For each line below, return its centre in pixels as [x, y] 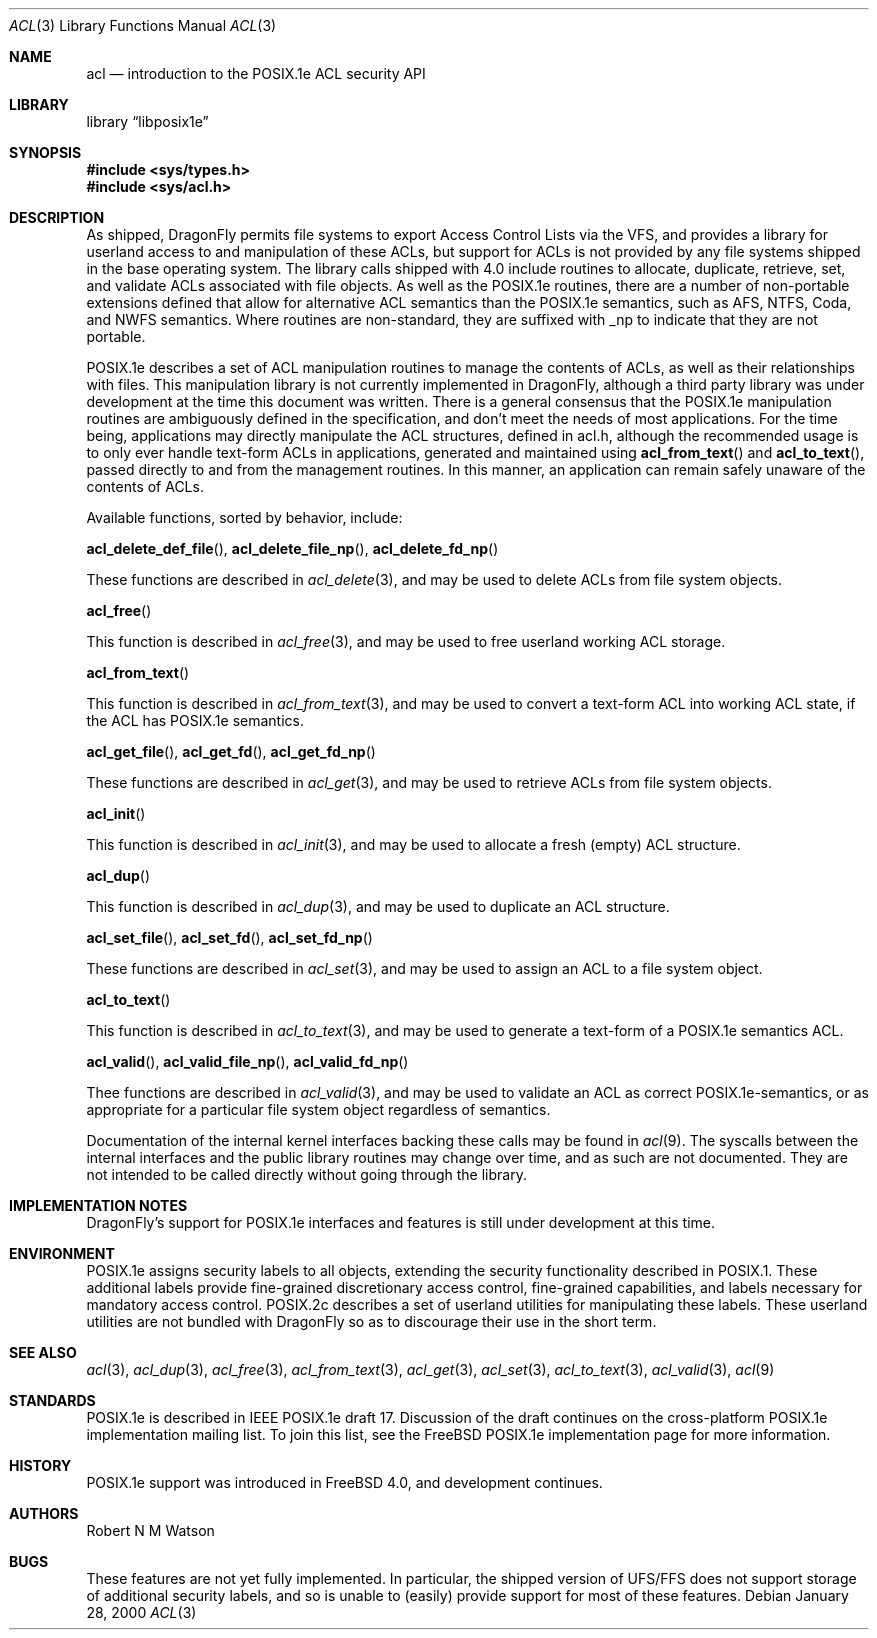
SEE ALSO [43, 1352]
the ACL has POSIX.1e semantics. [195, 720]
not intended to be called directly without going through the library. [306, 1174]
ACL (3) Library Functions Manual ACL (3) [143, 25]
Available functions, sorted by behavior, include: [244, 517]
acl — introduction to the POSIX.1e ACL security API [256, 73]
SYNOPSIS [45, 152]
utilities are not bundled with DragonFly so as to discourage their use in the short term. [371, 1321]
